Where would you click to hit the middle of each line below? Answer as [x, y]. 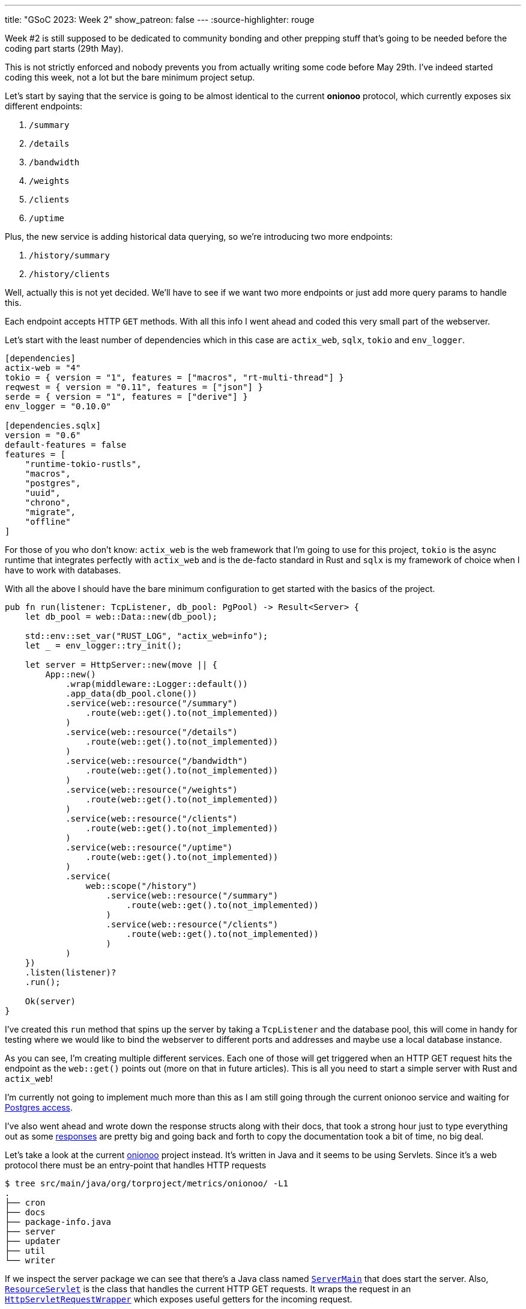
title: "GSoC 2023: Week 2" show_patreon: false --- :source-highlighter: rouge [160, 20]
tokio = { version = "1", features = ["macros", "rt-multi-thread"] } [174, 377]
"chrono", [48, 502]
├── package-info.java [58, 1222]
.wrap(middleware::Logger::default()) [157, 684]
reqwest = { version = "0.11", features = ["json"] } [134, 387]
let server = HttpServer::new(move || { [121, 665]
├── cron [25, 1203]
